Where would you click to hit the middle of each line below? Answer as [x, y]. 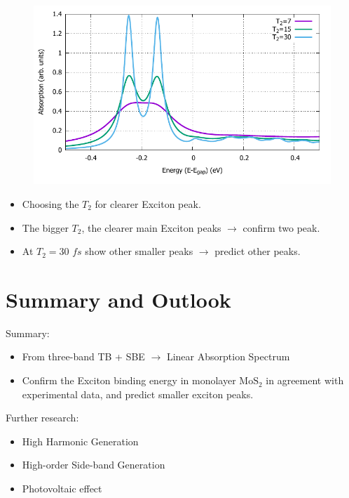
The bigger [45, 227]
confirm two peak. [281, 227]
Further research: [42, 418]
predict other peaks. [258, 251]
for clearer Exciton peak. [148, 203]
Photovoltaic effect [62, 489]
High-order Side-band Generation [94, 465]
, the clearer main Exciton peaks [151, 227]
